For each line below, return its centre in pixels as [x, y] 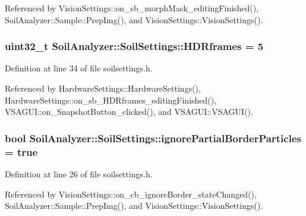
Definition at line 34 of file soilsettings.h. [79, 68]
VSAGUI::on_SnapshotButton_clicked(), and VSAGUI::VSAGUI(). [129, 112]
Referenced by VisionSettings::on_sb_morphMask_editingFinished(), [132, 8]
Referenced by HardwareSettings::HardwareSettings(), [103, 88]
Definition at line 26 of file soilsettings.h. [79, 173]
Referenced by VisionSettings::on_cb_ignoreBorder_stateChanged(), [131, 194]
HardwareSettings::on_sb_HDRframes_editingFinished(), [111, 100]
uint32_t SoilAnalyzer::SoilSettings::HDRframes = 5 [134, 46]
